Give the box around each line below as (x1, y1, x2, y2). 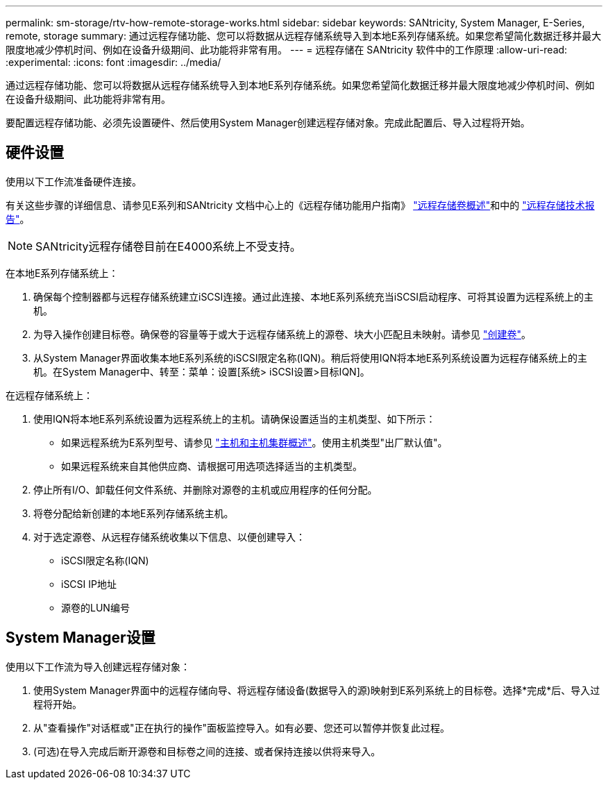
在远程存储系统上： (6, 389, 93, 401)
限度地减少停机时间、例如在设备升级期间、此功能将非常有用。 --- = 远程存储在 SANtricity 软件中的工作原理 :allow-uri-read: (6, 44, 568, 56)
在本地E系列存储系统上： (6, 267, 119, 279)
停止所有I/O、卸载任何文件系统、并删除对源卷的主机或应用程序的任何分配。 (33, 483, 378, 496)
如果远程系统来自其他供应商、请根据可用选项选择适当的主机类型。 (61, 459, 362, 472)
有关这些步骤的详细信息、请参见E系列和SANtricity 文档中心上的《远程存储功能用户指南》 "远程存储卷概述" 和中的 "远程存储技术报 (6, 199, 595, 211)
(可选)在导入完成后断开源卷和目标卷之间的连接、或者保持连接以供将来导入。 (33, 745, 381, 757)
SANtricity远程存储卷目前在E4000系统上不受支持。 (35, 239, 301, 253)
